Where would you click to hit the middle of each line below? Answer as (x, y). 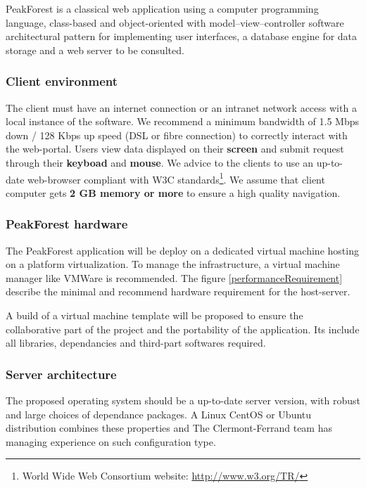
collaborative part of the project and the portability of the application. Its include (183, 329)
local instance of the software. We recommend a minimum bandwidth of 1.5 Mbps (182, 121)
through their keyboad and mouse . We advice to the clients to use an (159, 162)
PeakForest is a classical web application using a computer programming (162, 8)
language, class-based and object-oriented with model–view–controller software (175, 22)
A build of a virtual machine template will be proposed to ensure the (154, 315)
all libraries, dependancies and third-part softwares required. (136, 343)
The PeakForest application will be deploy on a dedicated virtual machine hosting (182, 250)
